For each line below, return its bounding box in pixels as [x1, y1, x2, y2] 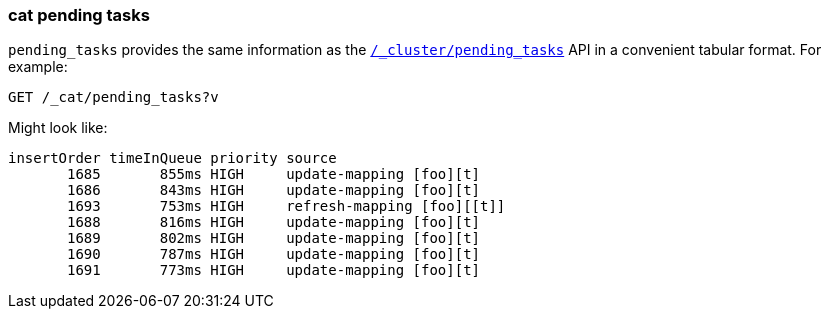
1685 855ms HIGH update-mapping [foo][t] [67, 166, 481, 183]
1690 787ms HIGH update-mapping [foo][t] [67, 246, 481, 263]
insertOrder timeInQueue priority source [8, 150, 337, 167]
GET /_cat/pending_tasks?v [8, 89, 219, 106]
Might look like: [8, 119, 108, 137]
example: [8, 58, 68, 76]
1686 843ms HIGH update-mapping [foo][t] [67, 182, 481, 199]
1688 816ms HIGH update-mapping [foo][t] [67, 214, 481, 231]
